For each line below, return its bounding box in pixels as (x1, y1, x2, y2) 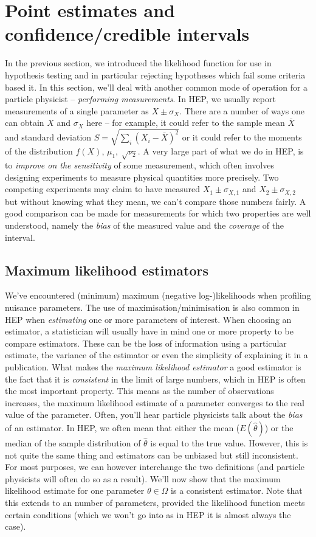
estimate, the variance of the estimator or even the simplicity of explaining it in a (5, 348, 308, 361)
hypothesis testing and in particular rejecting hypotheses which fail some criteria (5, 68, 306, 81)
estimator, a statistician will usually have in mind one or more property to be (5, 325, 294, 338)
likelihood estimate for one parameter (5, 484, 145, 497)
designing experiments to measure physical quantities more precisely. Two (5, 170, 279, 183)
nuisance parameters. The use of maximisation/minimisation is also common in (5, 301, 300, 313)
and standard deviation (5, 131, 92, 144)
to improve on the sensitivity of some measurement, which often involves (5, 159, 274, 171)
